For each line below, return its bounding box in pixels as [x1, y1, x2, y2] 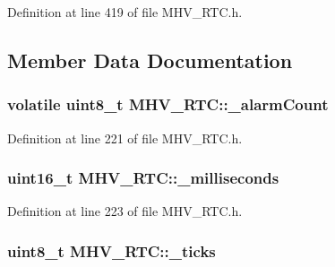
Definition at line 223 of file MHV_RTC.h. [7, 202, 243, 220]
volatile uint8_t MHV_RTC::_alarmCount [7, 93, 329, 116]
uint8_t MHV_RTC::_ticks [7, 239, 216, 262]
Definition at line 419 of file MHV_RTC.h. [7, 3, 243, 21]
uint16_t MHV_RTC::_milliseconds [7, 167, 279, 189]
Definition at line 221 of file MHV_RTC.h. [7, 128, 243, 147]
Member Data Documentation [7, 46, 293, 73]
